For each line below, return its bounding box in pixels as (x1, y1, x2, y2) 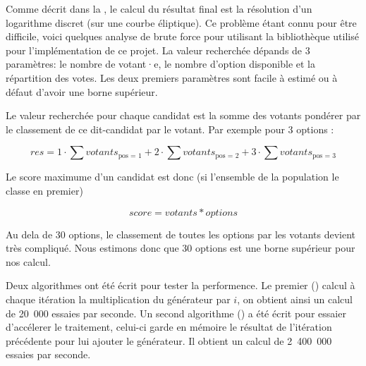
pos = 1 (118, 152, 142, 159)
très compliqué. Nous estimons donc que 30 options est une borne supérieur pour (6, 240, 355, 255)
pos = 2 (215, 152, 239, 159)
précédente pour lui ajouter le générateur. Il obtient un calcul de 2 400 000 (6, 333, 332, 348)
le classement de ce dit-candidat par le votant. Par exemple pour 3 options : (6, 121, 334, 136)
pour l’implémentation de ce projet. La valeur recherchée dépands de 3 (6, 42, 310, 57)
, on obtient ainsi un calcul (237, 291, 353, 306)
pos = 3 (312, 152, 336, 159)
